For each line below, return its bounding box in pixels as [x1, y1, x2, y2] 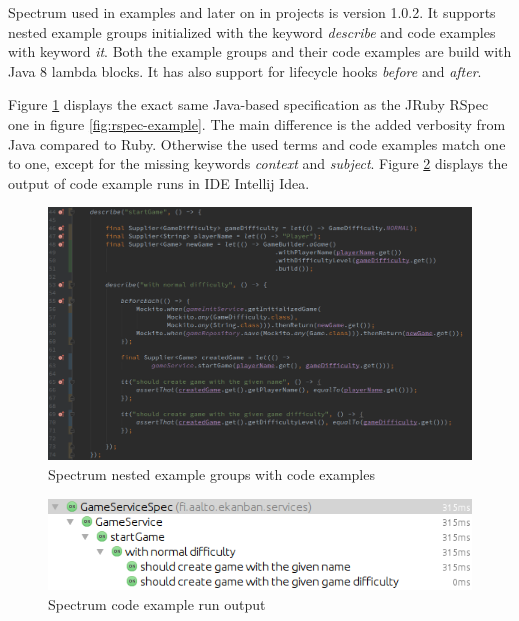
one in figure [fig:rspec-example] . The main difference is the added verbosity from [8, 113, 506, 134]
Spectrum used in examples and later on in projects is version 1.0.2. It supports [8, 2, 496, 22]
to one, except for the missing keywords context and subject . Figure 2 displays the [8, 153, 508, 174]
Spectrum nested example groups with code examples [48, 463, 375, 484]
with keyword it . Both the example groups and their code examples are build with [8, 41, 512, 62]
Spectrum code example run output [48, 593, 266, 614]
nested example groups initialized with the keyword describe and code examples [8, 21, 496, 42]
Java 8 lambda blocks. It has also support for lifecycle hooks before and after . [8, 60, 482, 81]
